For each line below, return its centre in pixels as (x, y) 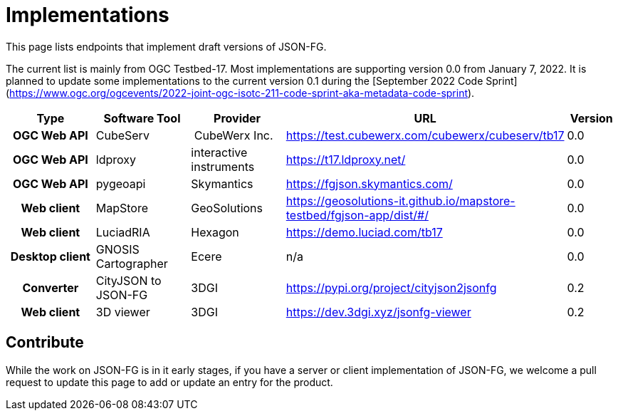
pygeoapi (121, 183)
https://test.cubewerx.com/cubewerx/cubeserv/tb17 (425, 135)
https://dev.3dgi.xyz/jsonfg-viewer (378, 312)
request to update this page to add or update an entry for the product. (169, 382)
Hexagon (215, 232)
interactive (219, 152)
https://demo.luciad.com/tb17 (364, 232)
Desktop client (50, 256)
